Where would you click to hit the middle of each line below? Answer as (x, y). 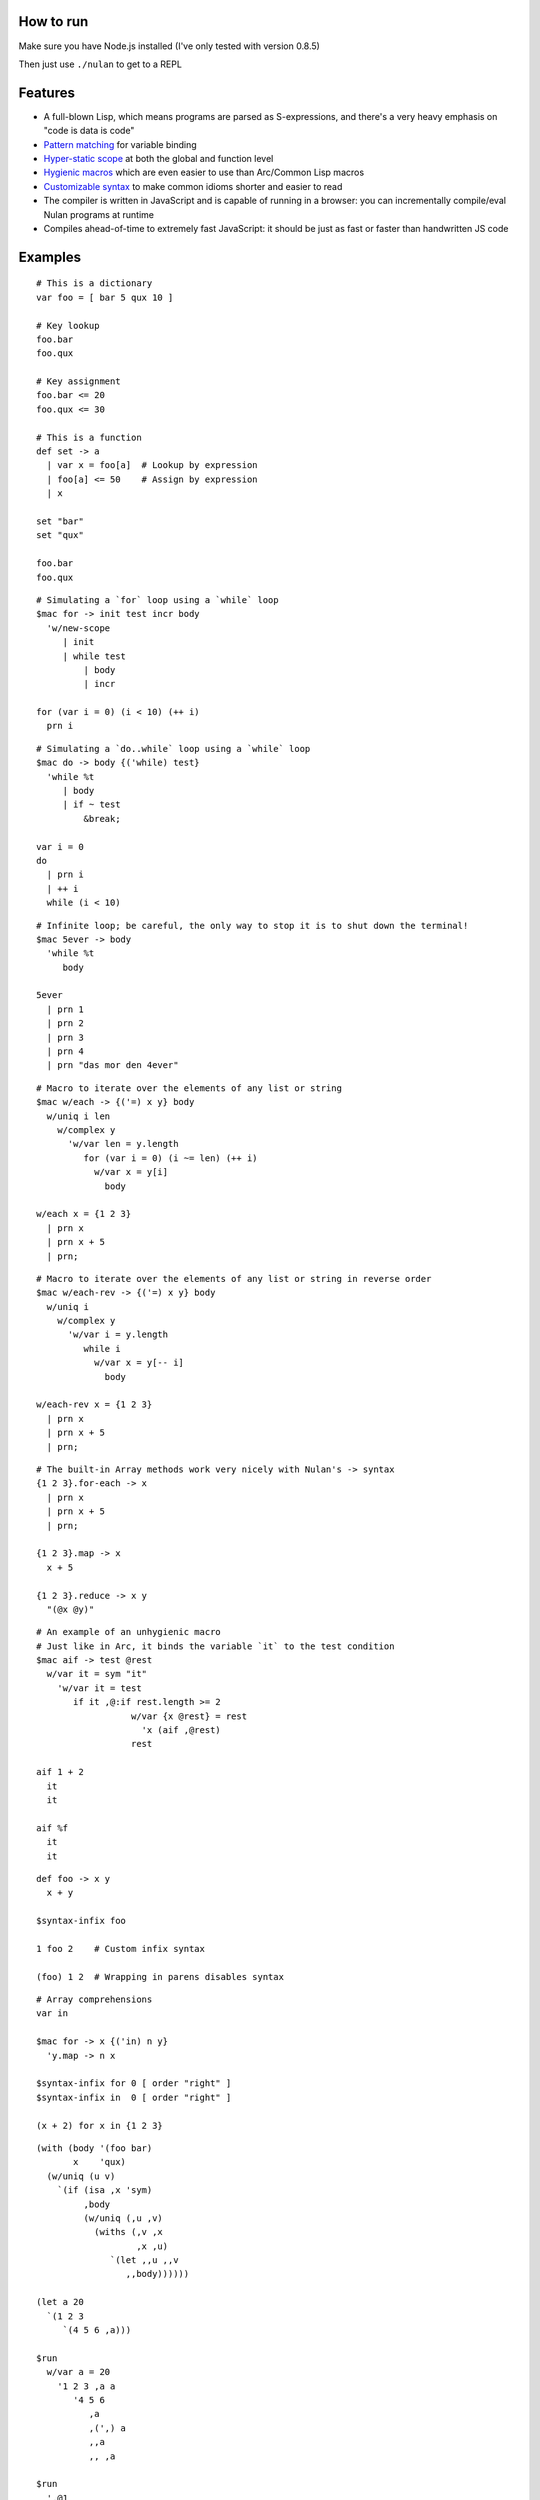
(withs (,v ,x (128, 2232)
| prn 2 (65, 1023)
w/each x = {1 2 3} (84, 1214)
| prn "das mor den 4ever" (112, 1065)
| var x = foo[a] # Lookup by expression (152, 465)
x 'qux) (100, 2162)
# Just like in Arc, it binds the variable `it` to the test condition (215, 1646)
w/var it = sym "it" (97, 1674)
